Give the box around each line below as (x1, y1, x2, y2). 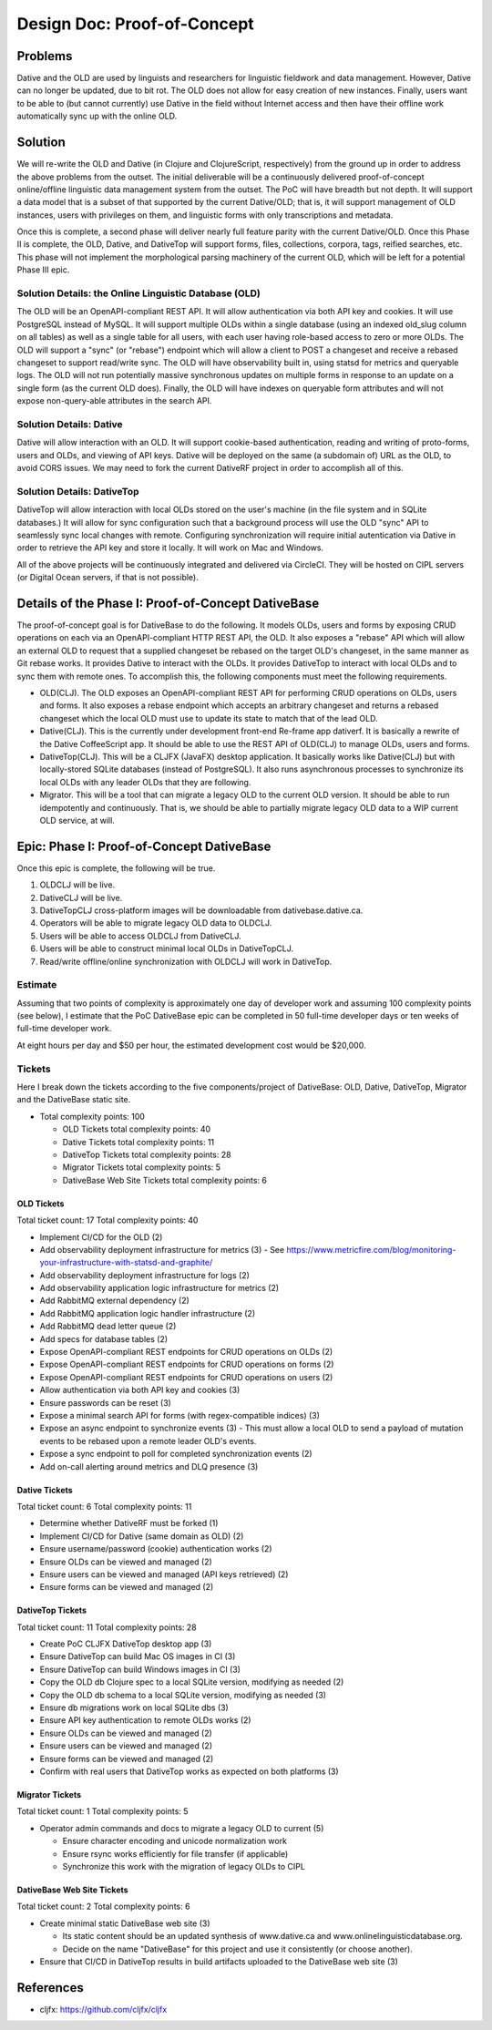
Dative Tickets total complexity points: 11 (62, 1136, 215, 1147)
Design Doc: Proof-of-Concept (16, 14, 254, 34)
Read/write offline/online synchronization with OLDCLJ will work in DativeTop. (39, 956, 333, 967)
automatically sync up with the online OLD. (16, 110, 178, 122)
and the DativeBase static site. (16, 1094, 131, 1105)
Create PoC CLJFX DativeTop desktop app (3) (39, 1638, 212, 1649)
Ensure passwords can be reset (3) (39, 1397, 172, 1408)
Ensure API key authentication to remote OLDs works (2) (39, 1715, 251, 1726)
